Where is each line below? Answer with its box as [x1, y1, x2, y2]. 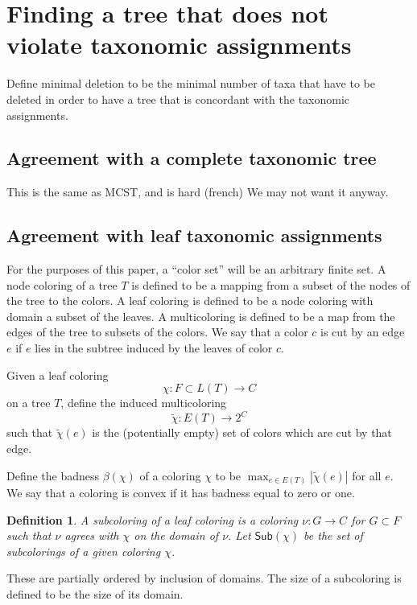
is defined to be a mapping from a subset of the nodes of [131, 276, 411, 293]
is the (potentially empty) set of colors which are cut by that [92, 424, 392, 441]
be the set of [303, 527, 363, 544]
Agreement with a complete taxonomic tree [6, 146, 377, 171]
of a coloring [139, 467, 201, 484]
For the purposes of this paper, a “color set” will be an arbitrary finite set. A [6, 261, 386, 278]
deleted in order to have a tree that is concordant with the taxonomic [6, 90, 350, 107]
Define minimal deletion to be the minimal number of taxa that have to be [6, 75, 375, 92]
